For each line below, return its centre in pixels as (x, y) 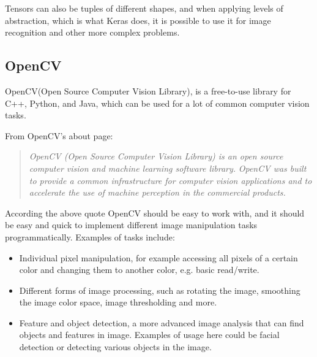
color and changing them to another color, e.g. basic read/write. (139, 270)
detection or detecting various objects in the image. (115, 347)
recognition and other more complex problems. (92, 32)
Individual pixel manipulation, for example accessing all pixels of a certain (158, 257)
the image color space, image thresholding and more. (118, 302)
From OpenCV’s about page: (59, 135)
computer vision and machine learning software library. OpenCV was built (168, 168)
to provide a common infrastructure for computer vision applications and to (170, 180)
